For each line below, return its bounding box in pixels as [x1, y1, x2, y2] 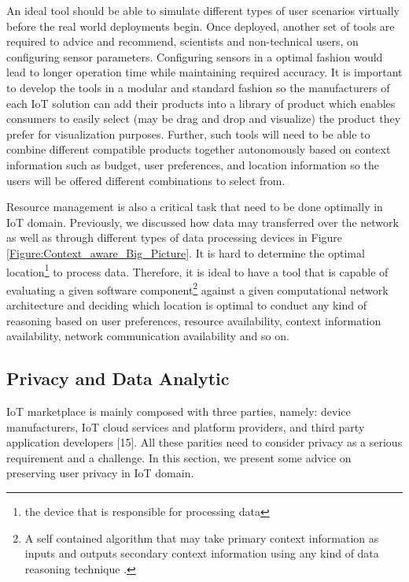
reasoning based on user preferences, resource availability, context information [6, 312, 381, 328]
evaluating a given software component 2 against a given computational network [6, 279, 389, 298]
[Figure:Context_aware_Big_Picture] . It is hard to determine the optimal [6, 244, 365, 261]
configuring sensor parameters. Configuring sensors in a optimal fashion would [6, 48, 383, 65]
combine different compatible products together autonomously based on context [6, 141, 391, 158]
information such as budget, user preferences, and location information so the [6, 156, 379, 172]
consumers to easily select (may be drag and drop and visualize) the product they [6, 110, 401, 127]
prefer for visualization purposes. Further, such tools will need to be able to [6, 125, 370, 142]
